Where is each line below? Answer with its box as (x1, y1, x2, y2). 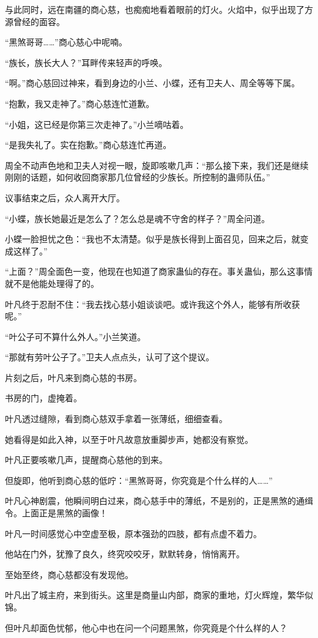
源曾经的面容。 (5, 15, 65, 28)
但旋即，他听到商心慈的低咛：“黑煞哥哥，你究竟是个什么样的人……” (5, 473, 273, 486)
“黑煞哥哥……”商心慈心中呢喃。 (5, 35, 127, 48)
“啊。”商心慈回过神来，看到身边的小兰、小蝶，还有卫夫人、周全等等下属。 (5, 76, 300, 89)
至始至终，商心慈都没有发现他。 (5, 568, 133, 581)
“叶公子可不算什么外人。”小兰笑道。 (5, 330, 146, 343)
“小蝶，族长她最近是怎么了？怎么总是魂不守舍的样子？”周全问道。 (5, 212, 270, 224)
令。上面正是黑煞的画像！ (5, 506, 108, 519)
